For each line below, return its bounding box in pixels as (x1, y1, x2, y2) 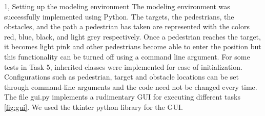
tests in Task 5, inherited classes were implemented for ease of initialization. (4, 61, 242, 72)
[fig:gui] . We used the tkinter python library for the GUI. (4, 101, 183, 112)
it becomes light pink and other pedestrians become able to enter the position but (4, 41, 261, 52)
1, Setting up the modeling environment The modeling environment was (4, 1, 230, 11)
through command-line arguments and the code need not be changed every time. (4, 81, 257, 92)
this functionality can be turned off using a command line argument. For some (4, 51, 250, 62)
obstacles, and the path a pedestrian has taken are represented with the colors (4, 21, 250, 32)
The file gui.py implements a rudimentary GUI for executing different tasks (4, 91, 240, 102)
